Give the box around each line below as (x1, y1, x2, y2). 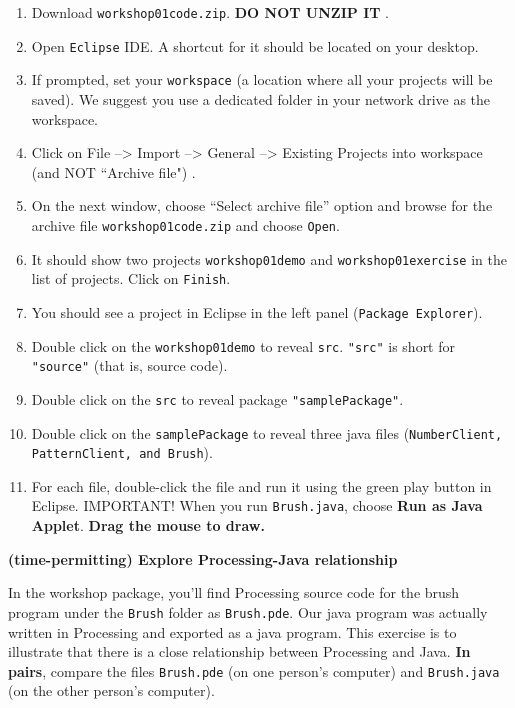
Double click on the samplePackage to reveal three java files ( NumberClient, (31, 422, 503, 443)
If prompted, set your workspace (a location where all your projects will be (31, 69, 493, 90)
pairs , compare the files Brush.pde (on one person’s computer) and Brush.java (8, 660, 500, 681)
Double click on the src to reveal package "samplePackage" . (31, 388, 404, 409)
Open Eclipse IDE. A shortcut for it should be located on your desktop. (31, 35, 479, 56)
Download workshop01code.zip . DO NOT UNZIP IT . (31, 2, 389, 22)
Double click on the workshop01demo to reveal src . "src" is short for (31, 335, 455, 356)
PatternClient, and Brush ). (31, 442, 213, 463)
